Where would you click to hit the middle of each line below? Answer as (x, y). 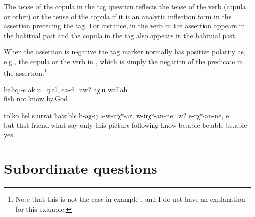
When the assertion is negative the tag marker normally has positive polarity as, (125, 52)
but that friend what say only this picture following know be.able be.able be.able (126, 125)
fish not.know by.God (36, 99)
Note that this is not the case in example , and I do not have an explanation (130, 199)
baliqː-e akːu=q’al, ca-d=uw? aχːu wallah (66, 89)
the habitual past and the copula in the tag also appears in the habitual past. (121, 35)
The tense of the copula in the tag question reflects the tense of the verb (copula (125, 6)
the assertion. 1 (25, 72)
